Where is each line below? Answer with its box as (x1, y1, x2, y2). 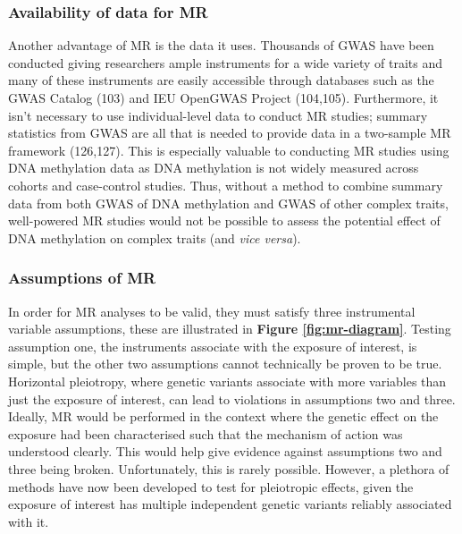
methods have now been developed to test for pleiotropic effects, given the (8, 477, 414, 496)
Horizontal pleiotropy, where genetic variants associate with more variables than (8, 371, 447, 390)
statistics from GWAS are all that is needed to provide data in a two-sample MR (8, 123, 451, 142)
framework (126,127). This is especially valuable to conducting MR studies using (8, 140, 449, 159)
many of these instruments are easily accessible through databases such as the (8, 71, 434, 89)
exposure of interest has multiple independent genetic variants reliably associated (8, 495, 452, 513)
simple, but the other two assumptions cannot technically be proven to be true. (8, 354, 442, 373)
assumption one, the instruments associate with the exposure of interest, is (8, 336, 417, 355)
